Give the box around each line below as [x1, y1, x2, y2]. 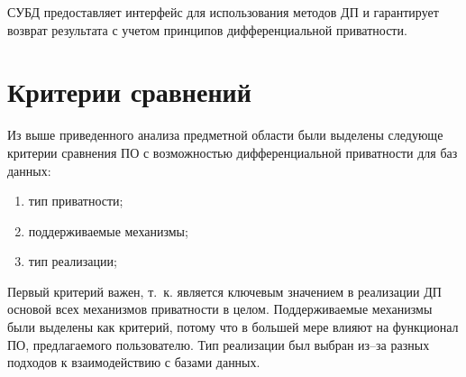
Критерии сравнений [7, 73, 251, 110]
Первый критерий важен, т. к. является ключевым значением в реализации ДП [7, 281, 442, 300]
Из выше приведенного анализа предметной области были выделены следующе [7, 125, 443, 144]
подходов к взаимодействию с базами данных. [7, 353, 260, 372]
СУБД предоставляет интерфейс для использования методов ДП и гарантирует [7, 3, 439, 21]
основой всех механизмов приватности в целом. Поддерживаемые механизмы [7, 299, 433, 318]
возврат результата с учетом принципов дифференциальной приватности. [7, 20, 407, 39]
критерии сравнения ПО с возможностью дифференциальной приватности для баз [7, 143, 458, 161]
